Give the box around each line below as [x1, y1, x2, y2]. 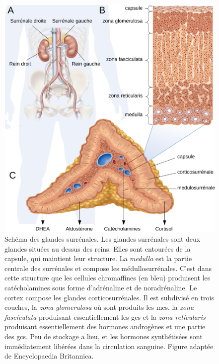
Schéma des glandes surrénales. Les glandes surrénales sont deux [4, 234, 201, 244]
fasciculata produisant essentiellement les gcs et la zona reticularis [4, 311, 206, 322]
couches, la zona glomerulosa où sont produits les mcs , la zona [4, 302, 194, 312]
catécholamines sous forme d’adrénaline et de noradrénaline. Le [4, 282, 197, 293]
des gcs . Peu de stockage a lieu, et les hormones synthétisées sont [4, 331, 203, 341]
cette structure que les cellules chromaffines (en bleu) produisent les [4, 273, 211, 283]
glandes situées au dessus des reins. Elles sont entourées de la [4, 243, 191, 254]
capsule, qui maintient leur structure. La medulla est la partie [4, 253, 192, 264]
